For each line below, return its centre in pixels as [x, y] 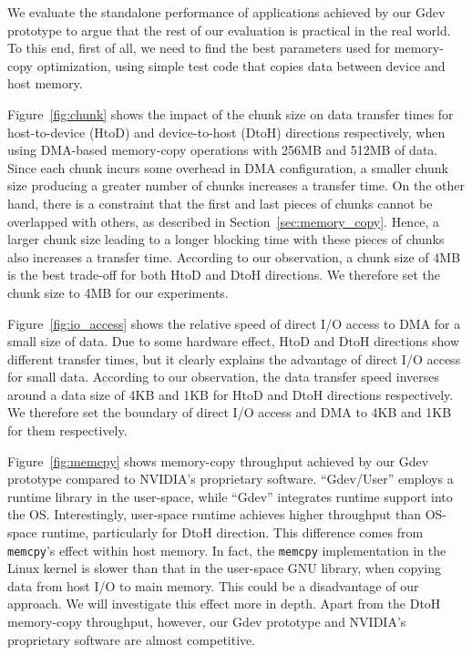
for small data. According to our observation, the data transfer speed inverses [224, 377]
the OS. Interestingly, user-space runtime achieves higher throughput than [214, 514]
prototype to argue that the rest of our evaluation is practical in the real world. [229, 30]
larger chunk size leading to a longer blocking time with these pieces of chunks [226, 239]
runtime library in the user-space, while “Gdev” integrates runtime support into [230, 496]
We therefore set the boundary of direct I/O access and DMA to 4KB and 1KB [230, 412]
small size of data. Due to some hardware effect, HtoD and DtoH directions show [234, 341]
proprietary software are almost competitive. [132, 639]
